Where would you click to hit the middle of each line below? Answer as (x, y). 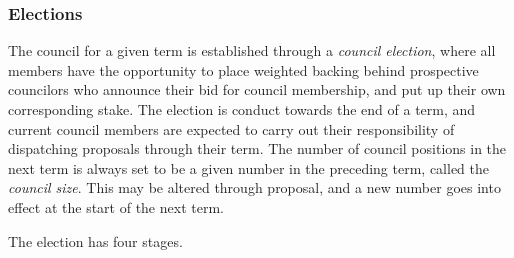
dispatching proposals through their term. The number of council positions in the (257, 148)
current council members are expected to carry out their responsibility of (231, 128)
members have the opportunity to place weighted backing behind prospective (243, 69)
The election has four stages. (95, 240)
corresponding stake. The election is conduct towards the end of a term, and (242, 109)
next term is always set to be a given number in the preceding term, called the (248, 167)
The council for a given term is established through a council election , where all (252, 50)
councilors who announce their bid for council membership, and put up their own (257, 89)
